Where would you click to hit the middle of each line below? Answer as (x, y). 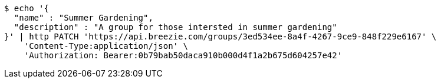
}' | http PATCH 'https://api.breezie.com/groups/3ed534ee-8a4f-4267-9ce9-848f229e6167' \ (220, 36)
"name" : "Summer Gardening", (83, 18)
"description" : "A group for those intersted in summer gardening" (175, 27)
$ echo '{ (27, 8)
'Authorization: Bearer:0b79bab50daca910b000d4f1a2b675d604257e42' (183, 55)
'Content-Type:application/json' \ (106, 46)
